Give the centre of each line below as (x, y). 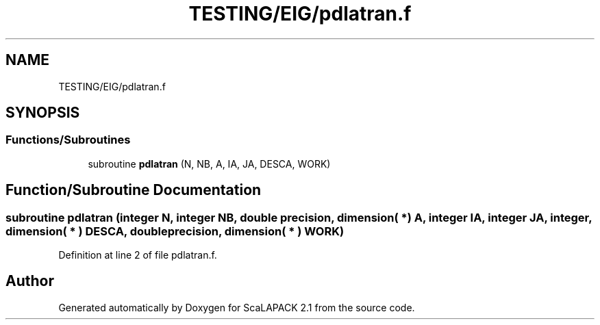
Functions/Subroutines (68, 140)
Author (30, 281)
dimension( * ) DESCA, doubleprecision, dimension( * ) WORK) (175, 231)
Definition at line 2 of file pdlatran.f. (138, 255)
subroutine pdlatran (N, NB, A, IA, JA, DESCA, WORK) (209, 164)
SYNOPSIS (43, 113)
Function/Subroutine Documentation (134, 190)
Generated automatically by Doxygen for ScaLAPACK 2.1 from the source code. (237, 307)
